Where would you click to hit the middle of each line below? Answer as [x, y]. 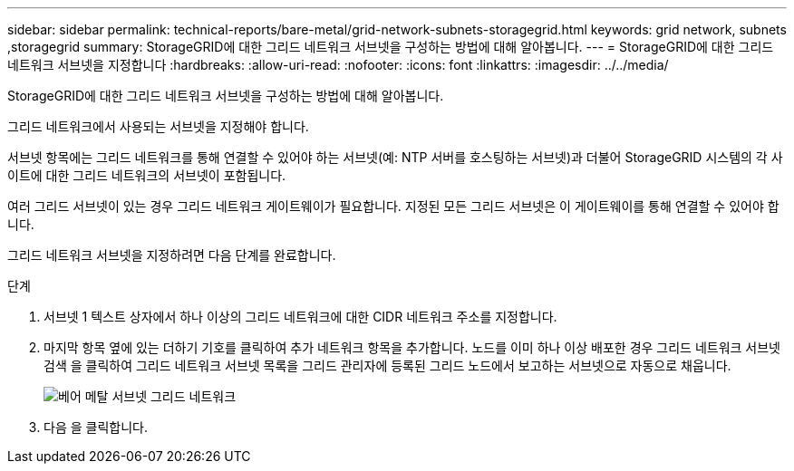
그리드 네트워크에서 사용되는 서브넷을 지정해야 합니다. [158, 126]
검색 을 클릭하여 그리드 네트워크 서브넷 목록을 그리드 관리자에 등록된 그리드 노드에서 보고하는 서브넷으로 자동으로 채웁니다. [387, 365]
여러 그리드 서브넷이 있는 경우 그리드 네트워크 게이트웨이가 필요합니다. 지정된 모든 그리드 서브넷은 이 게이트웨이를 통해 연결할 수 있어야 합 [393, 206]
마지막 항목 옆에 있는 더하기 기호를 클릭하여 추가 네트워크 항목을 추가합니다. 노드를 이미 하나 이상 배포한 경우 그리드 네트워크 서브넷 [412, 347]
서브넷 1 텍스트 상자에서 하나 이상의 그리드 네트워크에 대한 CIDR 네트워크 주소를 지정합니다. [300, 317]
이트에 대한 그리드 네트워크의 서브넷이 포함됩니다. [147, 175]
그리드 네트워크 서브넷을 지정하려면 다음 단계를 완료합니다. [172, 255]
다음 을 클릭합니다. [96, 427]
